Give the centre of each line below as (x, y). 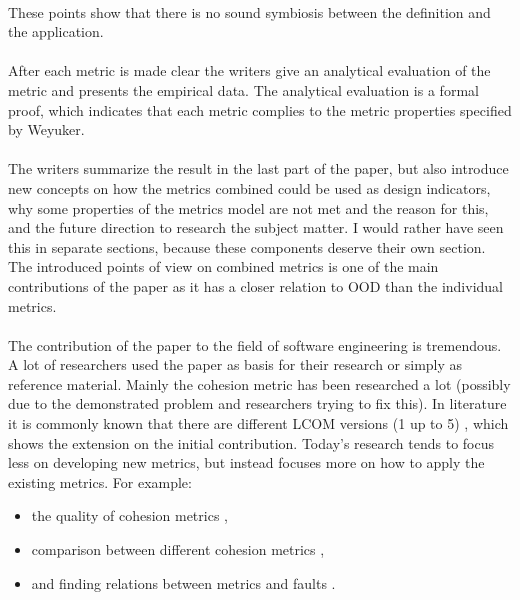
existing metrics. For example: (100, 481)
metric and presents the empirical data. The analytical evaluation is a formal (243, 89)
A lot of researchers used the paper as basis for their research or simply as (235, 364)
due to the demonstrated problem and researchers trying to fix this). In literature (257, 403)
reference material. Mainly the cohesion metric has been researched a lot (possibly (259, 383)
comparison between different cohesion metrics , (178, 549)
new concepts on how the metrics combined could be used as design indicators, (249, 187)
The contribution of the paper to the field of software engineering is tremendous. (255, 344)
